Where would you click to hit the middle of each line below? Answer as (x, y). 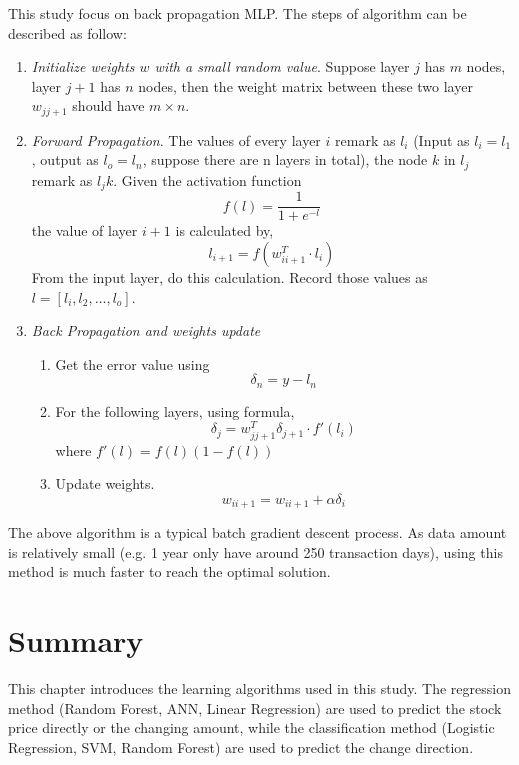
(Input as (441, 139)
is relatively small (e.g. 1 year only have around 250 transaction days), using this (255, 551)
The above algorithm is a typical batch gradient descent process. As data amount (257, 532)
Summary (76, 640)
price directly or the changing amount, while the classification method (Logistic (251, 727)
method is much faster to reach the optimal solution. (169, 571)
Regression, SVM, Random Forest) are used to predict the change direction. (241, 746)
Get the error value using (132, 363)
